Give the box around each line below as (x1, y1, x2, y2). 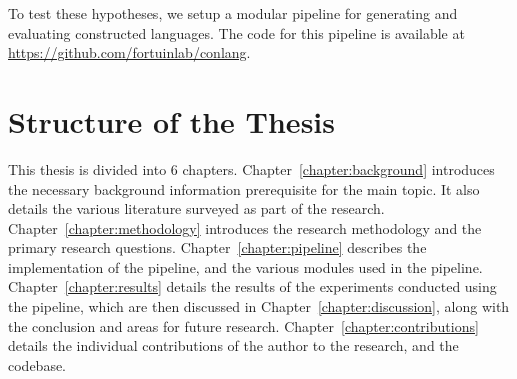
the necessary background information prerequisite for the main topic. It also (8, 178, 480, 199)
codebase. (8, 354, 67, 375)
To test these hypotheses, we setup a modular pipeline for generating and (8, 3, 458, 23)
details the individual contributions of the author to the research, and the (8, 335, 459, 356)
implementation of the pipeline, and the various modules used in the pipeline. (8, 256, 483, 277)
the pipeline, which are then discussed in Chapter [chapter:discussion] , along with (8, 296, 510, 317)
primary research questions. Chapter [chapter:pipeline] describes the (8, 237, 427, 258)
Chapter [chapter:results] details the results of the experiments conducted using (8, 276, 497, 297)
